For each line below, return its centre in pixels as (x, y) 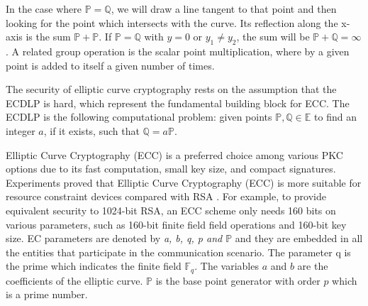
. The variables (227, 266)
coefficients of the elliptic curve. (74, 280)
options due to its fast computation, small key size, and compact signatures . (171, 169)
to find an (335, 117)
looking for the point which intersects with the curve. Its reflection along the (172, 22)
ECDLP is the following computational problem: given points (139, 117)
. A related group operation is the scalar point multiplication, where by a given (178, 51)
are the (313, 266)
